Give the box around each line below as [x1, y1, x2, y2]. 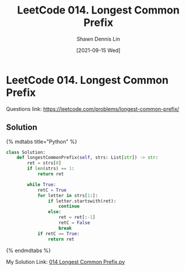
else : [47, 209, 61, 215]
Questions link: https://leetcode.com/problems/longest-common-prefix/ [6, 105, 180, 112]
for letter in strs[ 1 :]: [37, 192, 98, 198]
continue [58, 204, 80, 209]
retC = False [58, 220, 91, 226]
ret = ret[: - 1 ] [58, 215, 95, 221]
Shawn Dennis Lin [77, 35, 120, 42]
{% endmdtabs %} [6, 247, 51, 254]
